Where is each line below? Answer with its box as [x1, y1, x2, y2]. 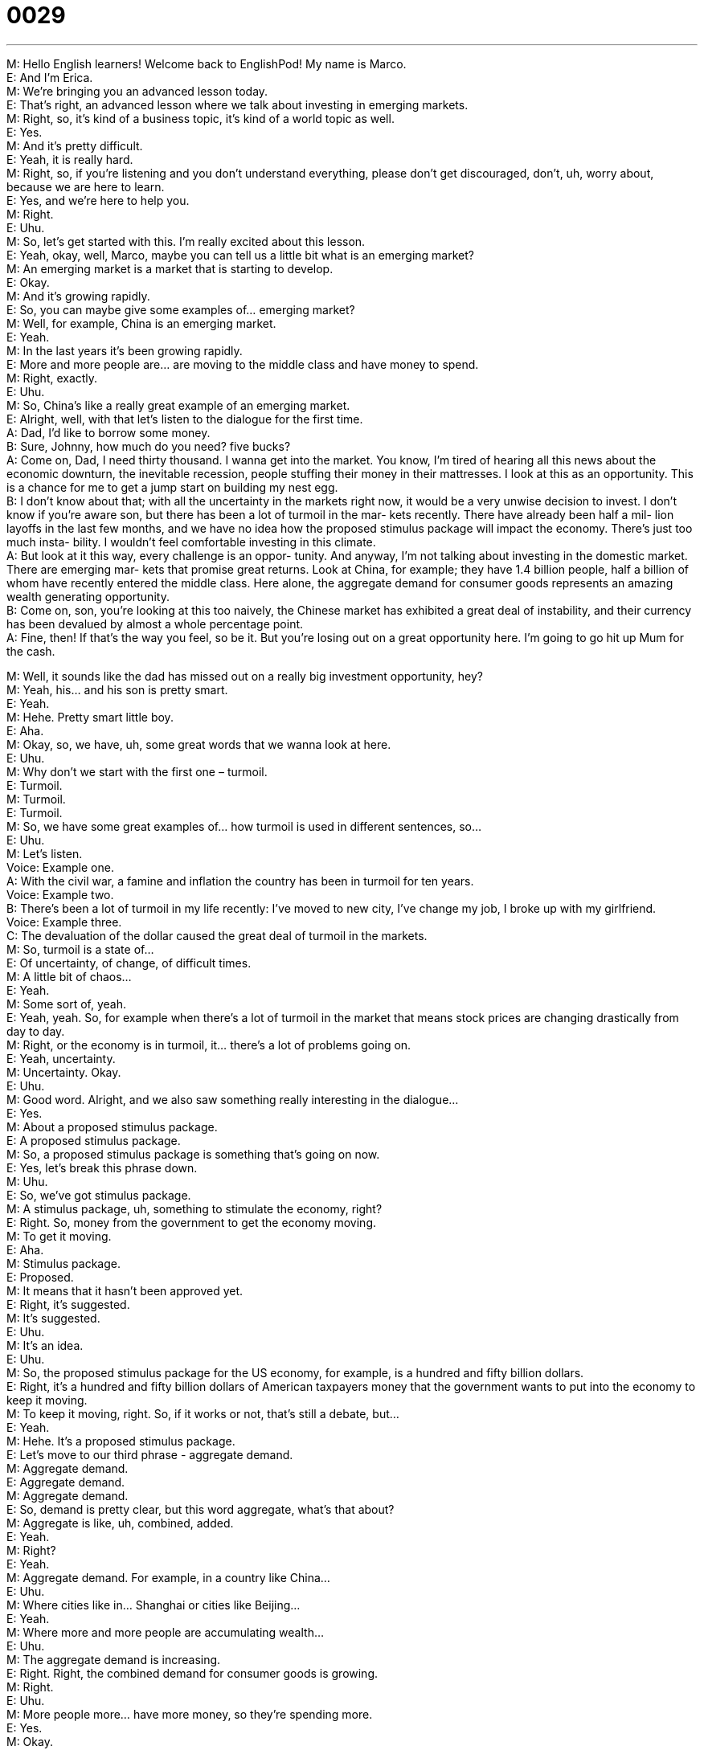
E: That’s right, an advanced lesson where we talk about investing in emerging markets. [6, 97, 469, 112]
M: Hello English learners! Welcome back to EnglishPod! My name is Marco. [6, 56, 407, 71]
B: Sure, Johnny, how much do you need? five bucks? [6, 439, 291, 453]
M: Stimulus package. [6, 1256, 121, 1270]
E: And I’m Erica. [6, 70, 93, 84]
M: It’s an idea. [6, 1338, 84, 1352]
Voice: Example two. [6, 887, 114, 902]
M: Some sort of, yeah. [6, 996, 126, 1011]
